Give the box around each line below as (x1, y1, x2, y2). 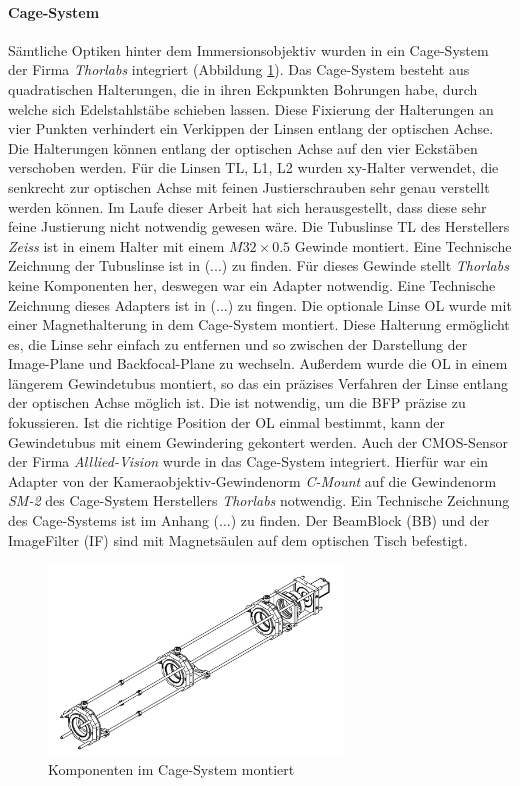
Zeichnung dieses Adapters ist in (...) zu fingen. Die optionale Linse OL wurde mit (8, 294, 512, 315)
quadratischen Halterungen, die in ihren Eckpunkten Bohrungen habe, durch (8, 78, 478, 99)
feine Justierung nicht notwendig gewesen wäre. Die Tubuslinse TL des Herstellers (8, 216, 510, 237)
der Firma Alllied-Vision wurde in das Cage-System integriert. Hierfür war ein (8, 451, 488, 472)
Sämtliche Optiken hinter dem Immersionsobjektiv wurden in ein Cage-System (8, 39, 489, 60)
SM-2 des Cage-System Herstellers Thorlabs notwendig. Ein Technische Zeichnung (8, 490, 510, 511)
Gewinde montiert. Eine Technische (294, 235, 512, 256)
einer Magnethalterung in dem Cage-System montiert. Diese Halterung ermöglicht (8, 314, 510, 335)
